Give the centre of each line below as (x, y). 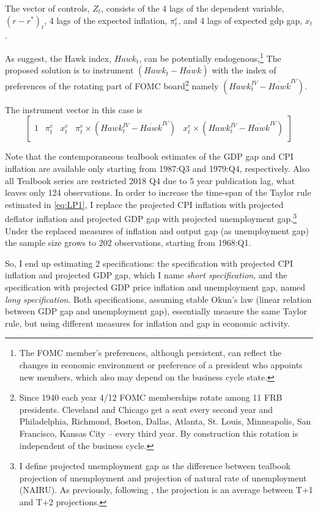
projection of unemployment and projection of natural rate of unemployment (163, 477)
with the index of (244, 70)
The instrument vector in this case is (74, 109)
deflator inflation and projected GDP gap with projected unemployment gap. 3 (151, 218)
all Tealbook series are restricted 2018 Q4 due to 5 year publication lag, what (150, 180)
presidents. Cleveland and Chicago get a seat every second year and (146, 409)
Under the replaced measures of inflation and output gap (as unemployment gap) (157, 230)
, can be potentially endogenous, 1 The (210, 57)
